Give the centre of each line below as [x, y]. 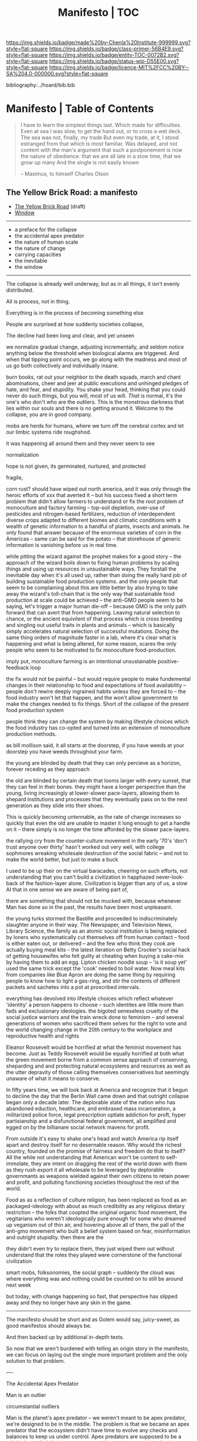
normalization [23, 454]
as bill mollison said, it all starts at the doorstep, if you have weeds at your [95, 745]
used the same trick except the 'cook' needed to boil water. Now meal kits [96, 968]
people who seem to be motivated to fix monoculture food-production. [91, 650]
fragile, [15, 477]
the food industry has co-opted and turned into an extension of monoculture [98, 727]
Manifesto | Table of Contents [80, 109]
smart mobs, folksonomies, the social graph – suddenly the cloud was [90, 1272]
